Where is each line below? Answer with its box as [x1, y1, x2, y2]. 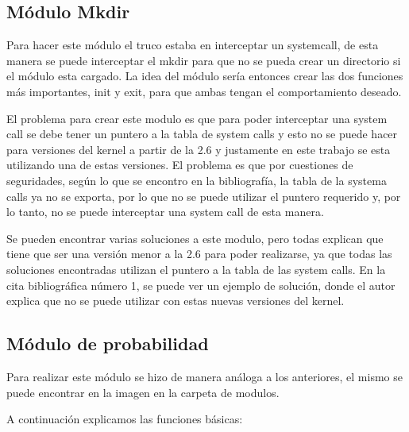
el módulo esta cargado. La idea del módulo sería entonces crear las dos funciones [6, 67, 403, 84]
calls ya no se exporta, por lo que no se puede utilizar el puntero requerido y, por [6, 187, 401, 204]
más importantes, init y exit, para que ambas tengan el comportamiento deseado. [6, 83, 402, 99]
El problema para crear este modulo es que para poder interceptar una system [6, 110, 388, 126]
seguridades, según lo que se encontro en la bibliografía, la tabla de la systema [6, 172, 387, 188]
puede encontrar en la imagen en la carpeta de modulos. [6, 384, 280, 400]
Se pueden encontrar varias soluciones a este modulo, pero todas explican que [6, 229, 384, 246]
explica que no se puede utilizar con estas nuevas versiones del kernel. [6, 292, 345, 309]
